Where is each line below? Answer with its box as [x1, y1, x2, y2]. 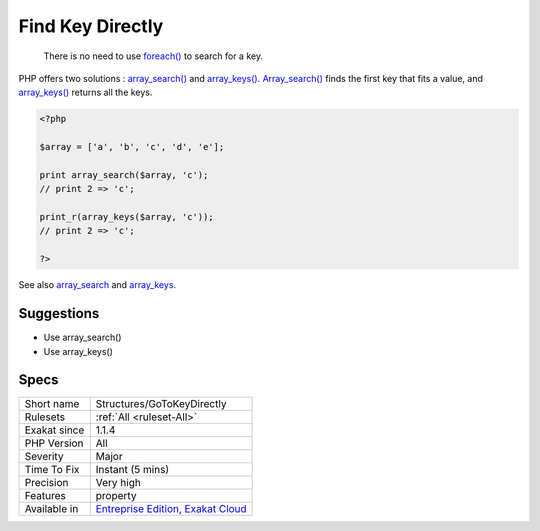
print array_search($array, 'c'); [39, 169, 209, 180]
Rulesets [24, 410, 65, 424]
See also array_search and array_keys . [18, 279, 177, 291]
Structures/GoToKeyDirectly [95, 397, 227, 411]
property [95, 489, 137, 503]
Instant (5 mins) [95, 463, 170, 477]
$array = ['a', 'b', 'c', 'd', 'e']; [39, 141, 225, 153]
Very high [95, 476, 142, 490]
